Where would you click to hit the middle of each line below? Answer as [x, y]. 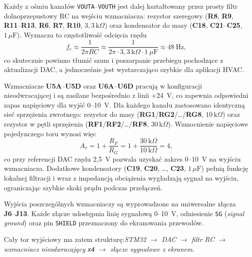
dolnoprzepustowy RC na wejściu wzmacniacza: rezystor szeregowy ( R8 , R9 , [119, 15]
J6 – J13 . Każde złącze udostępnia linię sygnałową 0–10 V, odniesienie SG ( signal [124, 213]
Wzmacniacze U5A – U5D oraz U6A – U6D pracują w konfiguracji [103, 85]
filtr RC [203, 239]
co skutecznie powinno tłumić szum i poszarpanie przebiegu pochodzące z [114, 60]
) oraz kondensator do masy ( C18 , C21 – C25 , [173, 25]
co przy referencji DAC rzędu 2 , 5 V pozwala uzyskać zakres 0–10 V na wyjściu [122, 158]
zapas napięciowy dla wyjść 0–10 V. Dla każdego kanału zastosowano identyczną [125, 104]
